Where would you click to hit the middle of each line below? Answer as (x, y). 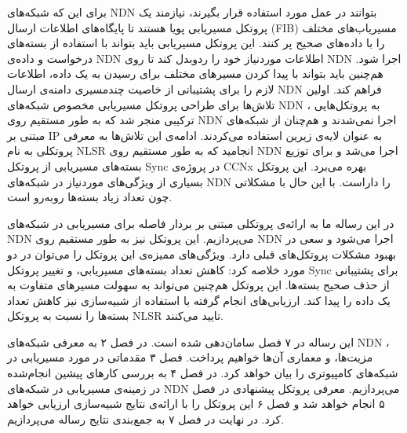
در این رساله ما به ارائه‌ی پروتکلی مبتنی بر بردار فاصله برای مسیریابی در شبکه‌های (201, 223)
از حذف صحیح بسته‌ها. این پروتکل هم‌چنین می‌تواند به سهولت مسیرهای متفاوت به (198, 285)
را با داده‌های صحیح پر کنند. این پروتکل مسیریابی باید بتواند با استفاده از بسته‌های (196, 43)
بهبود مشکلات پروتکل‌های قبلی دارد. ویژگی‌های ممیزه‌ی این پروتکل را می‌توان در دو (202, 253)
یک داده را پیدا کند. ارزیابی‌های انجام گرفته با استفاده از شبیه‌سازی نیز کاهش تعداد (199, 300)
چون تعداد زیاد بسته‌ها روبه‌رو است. (90, 197)
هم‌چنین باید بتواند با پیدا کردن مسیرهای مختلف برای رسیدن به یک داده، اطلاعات (195, 73)
